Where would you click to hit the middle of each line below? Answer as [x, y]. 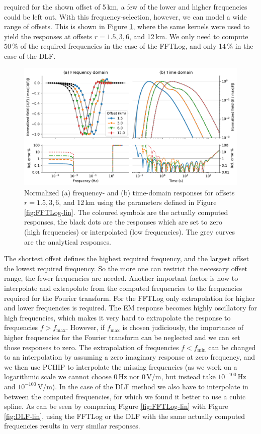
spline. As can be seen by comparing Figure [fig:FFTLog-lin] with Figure [116, 406]
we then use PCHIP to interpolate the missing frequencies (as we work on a [121, 366]
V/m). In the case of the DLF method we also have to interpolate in [143, 386]
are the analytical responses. [68, 241]
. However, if [85, 327]
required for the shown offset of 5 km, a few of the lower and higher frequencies [126, 7]
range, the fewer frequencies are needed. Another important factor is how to [121, 278]
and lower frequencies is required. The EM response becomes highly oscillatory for [130, 308]
